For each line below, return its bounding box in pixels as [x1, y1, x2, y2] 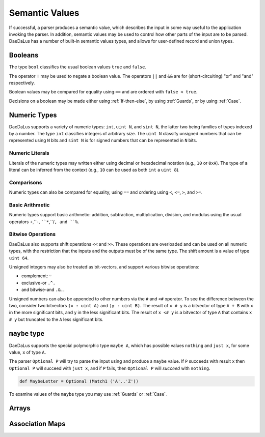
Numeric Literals [9, 150, 50, 157]
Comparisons [9, 179, 42, 186]
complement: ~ [21, 273, 52, 279]
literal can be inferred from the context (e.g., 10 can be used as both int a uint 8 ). [9, 167, 180, 173]
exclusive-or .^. [21, 280, 56, 286]
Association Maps [9, 419, 66, 428]
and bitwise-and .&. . [21, 287, 65, 292]
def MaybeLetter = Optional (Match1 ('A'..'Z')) [19, 379, 139, 384]
